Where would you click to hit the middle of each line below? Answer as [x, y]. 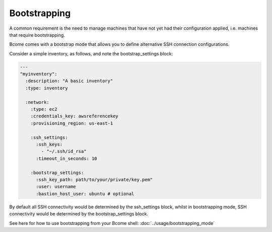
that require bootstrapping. [37, 35]
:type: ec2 [44, 109]
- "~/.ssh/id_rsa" [64, 151]
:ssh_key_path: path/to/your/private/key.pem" [94, 179]
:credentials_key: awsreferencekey [74, 116]
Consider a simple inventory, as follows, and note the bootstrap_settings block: [91, 53]
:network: [38, 102]
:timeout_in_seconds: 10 [67, 158]
